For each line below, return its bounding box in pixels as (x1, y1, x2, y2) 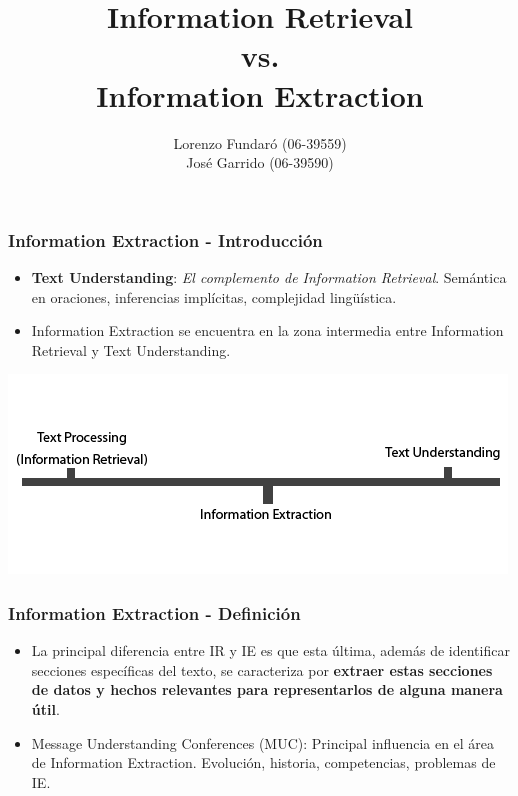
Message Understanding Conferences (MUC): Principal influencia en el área (31, 732, 495, 753)
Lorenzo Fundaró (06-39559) (173, 132, 347, 153)
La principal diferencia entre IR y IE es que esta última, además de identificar (31, 640, 510, 661)
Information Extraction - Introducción (8, 227, 323, 252)
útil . (31, 698, 60, 719)
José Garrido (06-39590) (186, 152, 334, 173)
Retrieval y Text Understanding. (31, 339, 231, 360)
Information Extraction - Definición (8, 600, 301, 625)
